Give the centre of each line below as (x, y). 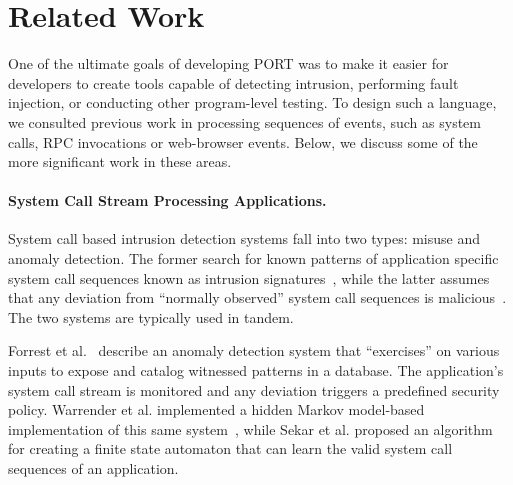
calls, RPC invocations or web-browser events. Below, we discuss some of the (243, 141)
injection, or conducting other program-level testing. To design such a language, (252, 102)
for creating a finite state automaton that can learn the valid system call (230, 448)
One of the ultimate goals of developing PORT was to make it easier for (228, 63)
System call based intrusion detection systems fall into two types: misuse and (244, 238)
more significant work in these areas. (120, 161)
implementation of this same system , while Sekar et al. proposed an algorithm (250, 428)
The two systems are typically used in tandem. (151, 316)
